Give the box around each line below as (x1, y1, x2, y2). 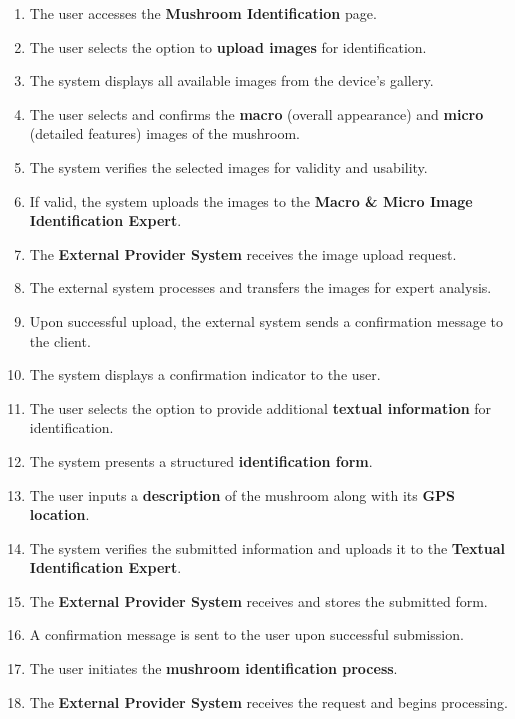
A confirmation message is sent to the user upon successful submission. (29, 624, 464, 645)
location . (29, 504, 90, 525)
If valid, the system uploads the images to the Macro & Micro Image (29, 190, 473, 211)
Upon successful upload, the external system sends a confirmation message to (29, 310, 504, 331)
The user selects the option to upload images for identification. (29, 36, 427, 57)
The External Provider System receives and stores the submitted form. (29, 590, 488, 611)
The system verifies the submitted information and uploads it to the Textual (29, 537, 506, 558)
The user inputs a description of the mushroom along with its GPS (29, 484, 456, 505)
